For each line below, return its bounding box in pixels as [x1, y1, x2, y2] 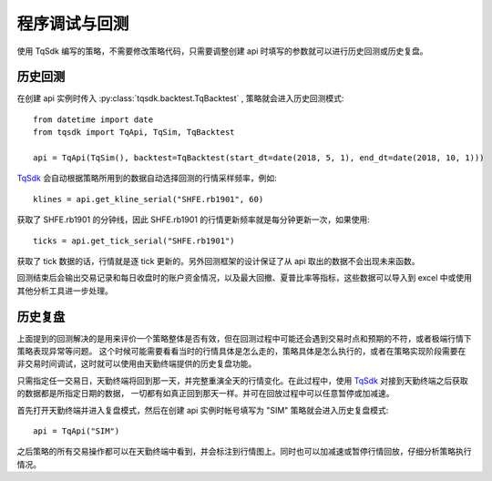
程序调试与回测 [16, 14, 129, 34]
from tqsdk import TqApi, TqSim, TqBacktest [33, 128, 236, 138]
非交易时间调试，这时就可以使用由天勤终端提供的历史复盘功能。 [16, 358, 257, 369]
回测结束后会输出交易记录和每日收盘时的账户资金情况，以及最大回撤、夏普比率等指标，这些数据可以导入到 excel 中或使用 [16, 272, 473, 283]
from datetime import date [33, 114, 154, 125]
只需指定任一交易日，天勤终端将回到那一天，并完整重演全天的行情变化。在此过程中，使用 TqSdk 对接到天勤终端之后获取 [16, 374, 468, 386]
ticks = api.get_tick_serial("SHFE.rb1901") [33, 235, 236, 246]
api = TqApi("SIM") [33, 426, 120, 436]
